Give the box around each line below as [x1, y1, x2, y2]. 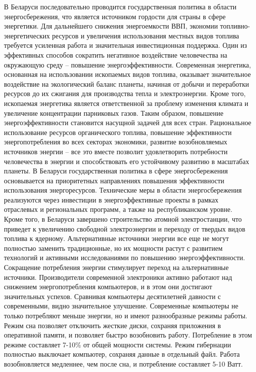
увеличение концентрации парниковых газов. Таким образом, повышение [4, 107, 224, 118]
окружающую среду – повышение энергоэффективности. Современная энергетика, [4, 59, 251, 69]
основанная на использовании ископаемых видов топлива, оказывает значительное [4, 69, 251, 79]
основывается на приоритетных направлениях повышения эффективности [4, 175, 224, 185]
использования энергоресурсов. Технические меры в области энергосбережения [4, 185, 242, 195]
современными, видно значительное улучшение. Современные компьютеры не [4, 301, 238, 311]
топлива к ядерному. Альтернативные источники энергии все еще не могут [4, 233, 229, 243]
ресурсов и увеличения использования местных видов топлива [52, 30, 239, 40]
